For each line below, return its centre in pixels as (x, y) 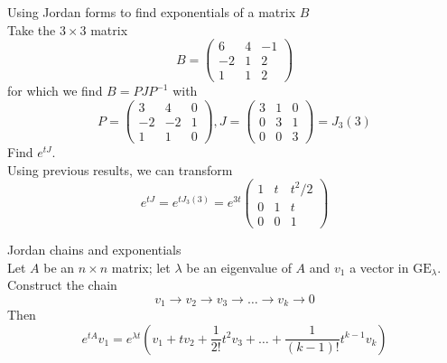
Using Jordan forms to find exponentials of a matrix (152, 12)
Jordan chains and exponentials (94, 249)
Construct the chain (62, 285)
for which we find (55, 91)
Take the (32, 29)
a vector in (379, 267)
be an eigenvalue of (239, 267)
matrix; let (141, 267)
